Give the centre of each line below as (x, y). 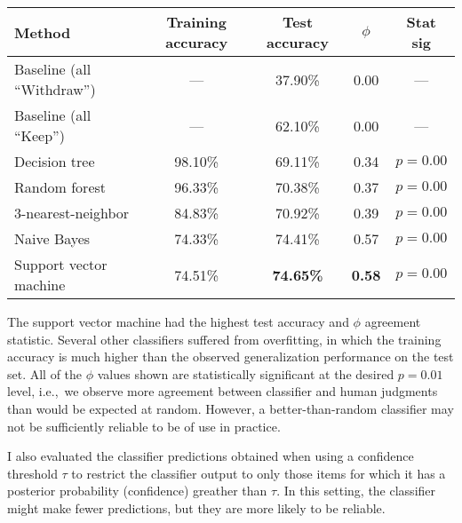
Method (43, 32)
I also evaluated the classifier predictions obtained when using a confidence (211, 456)
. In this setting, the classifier (356, 491)
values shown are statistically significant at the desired (246, 373)
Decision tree (55, 161)
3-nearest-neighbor (72, 213)
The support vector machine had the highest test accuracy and (178, 321)
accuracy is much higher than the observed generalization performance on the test (231, 357)
